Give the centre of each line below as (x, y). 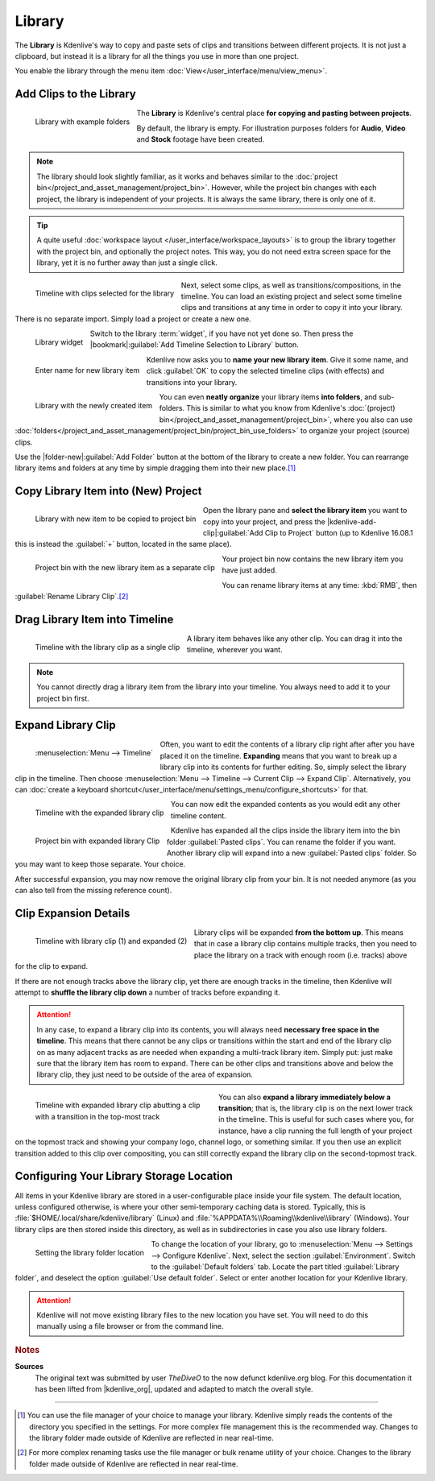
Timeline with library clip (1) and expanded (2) (111, 941)
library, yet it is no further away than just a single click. (127, 263)
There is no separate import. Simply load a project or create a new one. (133, 319)
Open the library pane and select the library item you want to (305, 511)
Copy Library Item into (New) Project (108, 491)
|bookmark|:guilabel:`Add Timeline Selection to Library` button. (195, 345)
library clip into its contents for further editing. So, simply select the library (283, 767)
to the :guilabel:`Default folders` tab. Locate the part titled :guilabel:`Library (275, 1266)
